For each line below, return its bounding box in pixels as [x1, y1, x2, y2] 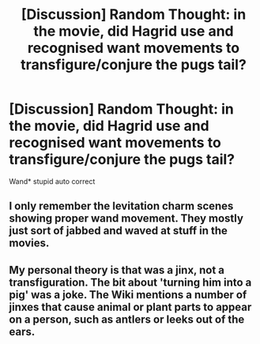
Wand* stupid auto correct [9, 176, 96, 186]
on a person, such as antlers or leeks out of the [9, 312, 245, 326]
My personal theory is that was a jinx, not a [9, 263, 224, 277]
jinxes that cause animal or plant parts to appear [9, 300, 252, 313]
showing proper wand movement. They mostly [9, 211, 244, 226]
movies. [9, 237, 50, 250]
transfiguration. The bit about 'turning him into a [9, 275, 252, 289]
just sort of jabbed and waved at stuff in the [9, 224, 228, 237]
